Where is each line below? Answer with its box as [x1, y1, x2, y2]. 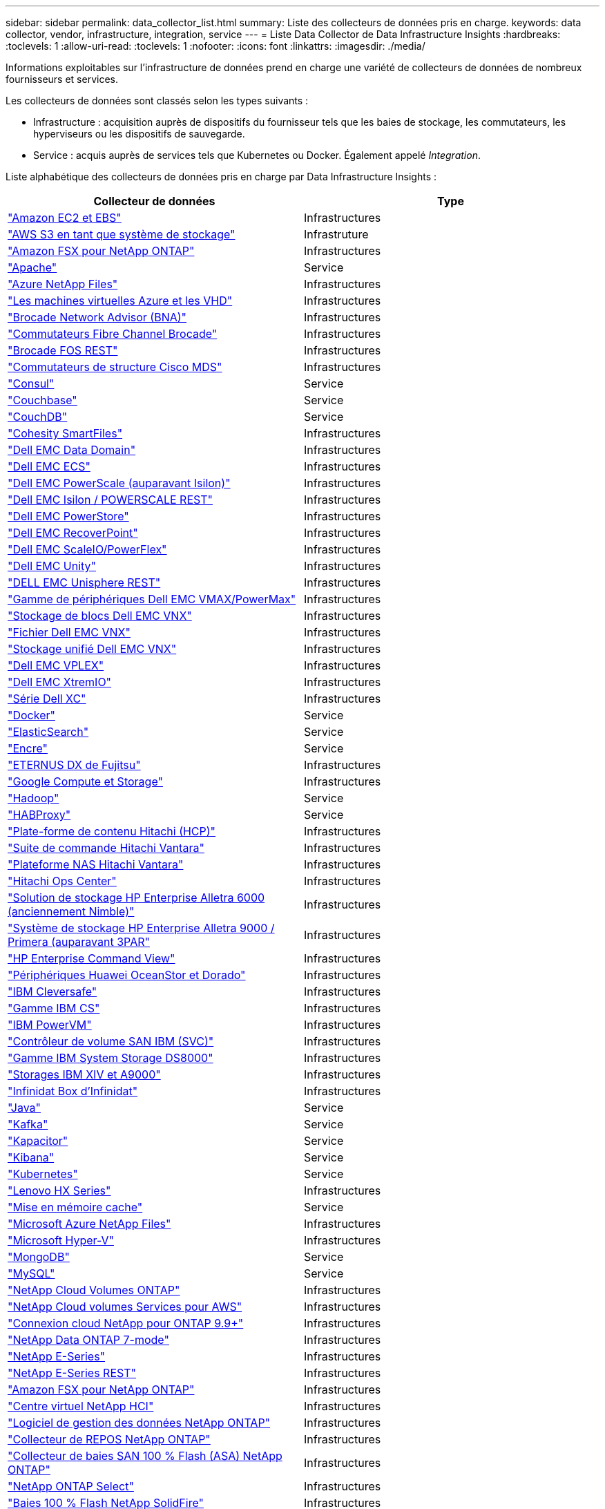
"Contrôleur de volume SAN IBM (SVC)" [8, 1034, 214, 1048]
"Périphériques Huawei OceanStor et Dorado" [8, 968, 246, 982]
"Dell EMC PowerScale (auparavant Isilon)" [8, 476, 231, 490]
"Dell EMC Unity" [8, 559, 97, 573]
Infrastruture [304, 227, 369, 241]
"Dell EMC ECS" [8, 459, 90, 473]
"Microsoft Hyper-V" [8, 1233, 114, 1247]
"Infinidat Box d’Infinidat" [8, 1084, 138, 1098]
